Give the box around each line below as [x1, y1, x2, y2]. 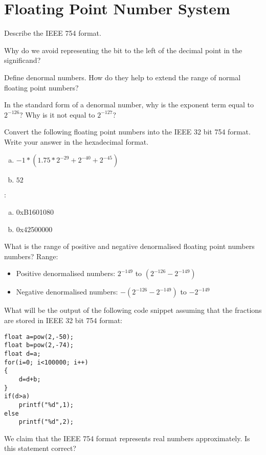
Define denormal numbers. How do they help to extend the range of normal [4, 72, 241, 82]
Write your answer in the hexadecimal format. [4, 136, 149, 147]
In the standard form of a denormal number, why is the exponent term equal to [4, 99, 254, 110]
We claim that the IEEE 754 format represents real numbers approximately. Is [4, 433, 250, 443]
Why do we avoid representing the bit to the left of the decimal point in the [4, 44, 242, 55]
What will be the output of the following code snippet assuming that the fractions [4, 305, 262, 315]
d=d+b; [18, 375, 41, 383]
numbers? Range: [4, 251, 58, 261]
